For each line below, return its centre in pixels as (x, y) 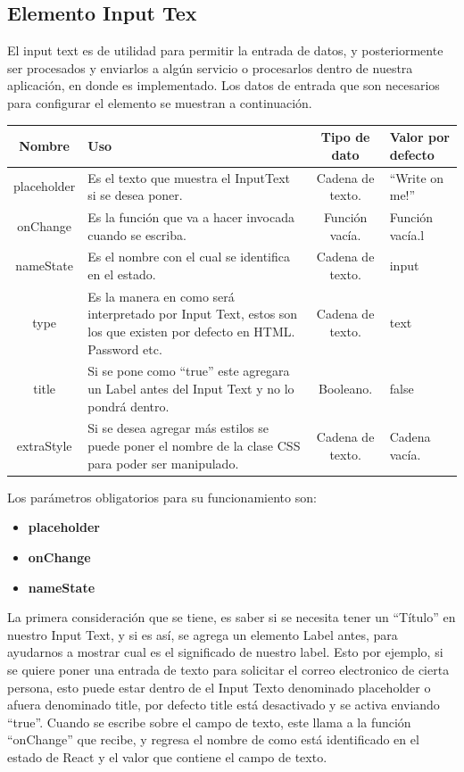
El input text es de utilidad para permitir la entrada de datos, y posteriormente (225, 50)
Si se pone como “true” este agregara (189, 371)
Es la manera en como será (161, 296)
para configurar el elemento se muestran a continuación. (160, 102)
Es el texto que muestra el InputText (189, 177)
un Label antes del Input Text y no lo (191, 389)
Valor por (419, 137)
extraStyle (44, 446)
